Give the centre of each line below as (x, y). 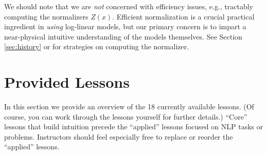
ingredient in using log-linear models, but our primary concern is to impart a (125, 26)
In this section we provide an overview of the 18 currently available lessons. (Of (129, 106)
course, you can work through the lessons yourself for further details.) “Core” (126, 116)
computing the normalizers (46, 16)
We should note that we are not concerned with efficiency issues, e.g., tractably (129, 6)
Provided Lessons (67, 82)
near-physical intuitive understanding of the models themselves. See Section (123, 36)
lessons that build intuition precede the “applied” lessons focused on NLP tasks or (134, 127)
